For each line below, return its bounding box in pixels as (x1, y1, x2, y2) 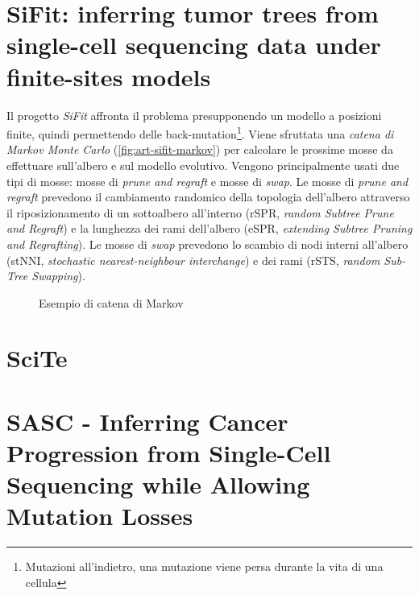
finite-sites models (6, 60, 211, 93)
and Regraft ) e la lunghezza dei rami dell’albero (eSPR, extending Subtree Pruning (6, 220, 413, 237)
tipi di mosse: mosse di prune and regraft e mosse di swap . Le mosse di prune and (6, 172, 409, 189)
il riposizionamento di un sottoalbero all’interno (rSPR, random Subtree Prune (6, 204, 394, 221)
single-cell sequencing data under (6, 28, 381, 61)
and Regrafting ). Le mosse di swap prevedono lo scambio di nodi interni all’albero (6, 235, 409, 252)
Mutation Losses (6, 499, 193, 532)
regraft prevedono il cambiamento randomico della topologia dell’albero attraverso (6, 188, 410, 205)
